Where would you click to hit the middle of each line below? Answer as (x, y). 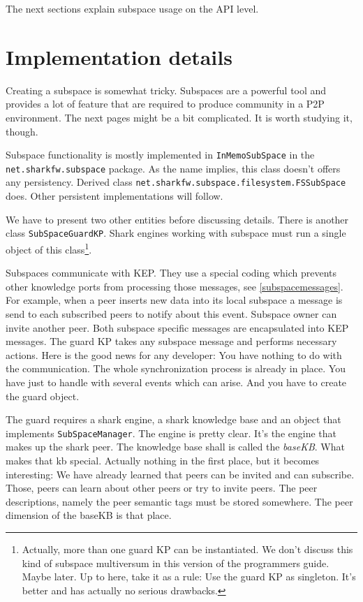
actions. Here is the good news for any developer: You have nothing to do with (174, 354)
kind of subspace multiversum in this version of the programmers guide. (176, 563)
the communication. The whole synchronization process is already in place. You (176, 368)
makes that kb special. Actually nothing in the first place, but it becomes (163, 460)
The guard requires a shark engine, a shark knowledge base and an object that (173, 419)
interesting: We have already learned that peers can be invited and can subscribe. (180, 474)
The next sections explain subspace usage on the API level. (132, 8)
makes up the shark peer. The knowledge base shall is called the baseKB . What (175, 447)
